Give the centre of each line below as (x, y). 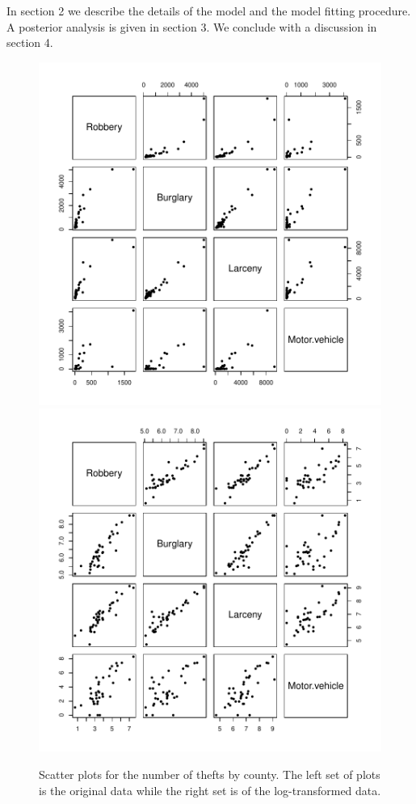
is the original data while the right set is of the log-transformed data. (210, 790)
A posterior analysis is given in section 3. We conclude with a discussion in (192, 26)
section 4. (30, 42)
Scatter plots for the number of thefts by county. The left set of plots (210, 774)
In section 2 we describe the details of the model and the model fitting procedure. (209, 11)
